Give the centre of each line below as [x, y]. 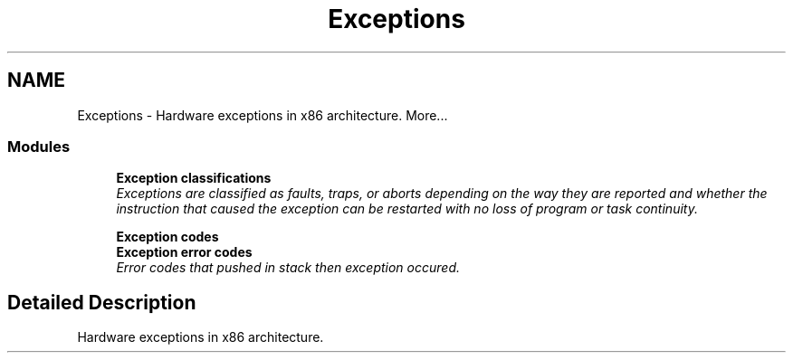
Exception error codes [184, 252]
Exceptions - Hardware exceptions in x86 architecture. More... [263, 115]
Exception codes [167, 237]
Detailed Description [102, 302]
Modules [39, 146]
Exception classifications [194, 178]
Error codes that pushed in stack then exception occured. [288, 268]
